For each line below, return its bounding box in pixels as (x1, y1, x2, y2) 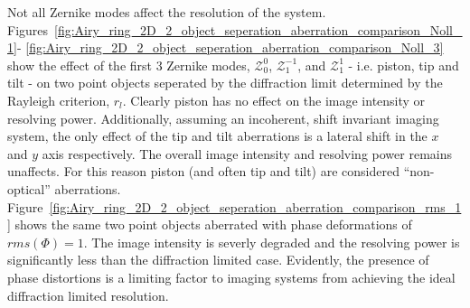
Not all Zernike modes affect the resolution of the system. (7, 3, 326, 21)
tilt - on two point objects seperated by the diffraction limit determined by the (7, 73, 443, 92)
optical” (7, 179, 51, 198)
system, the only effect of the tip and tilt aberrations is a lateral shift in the (7, 126, 428, 145)
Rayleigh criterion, (7, 90, 110, 109)
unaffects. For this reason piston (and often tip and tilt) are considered (7, 162, 399, 181)
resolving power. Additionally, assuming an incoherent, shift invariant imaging (7, 108, 439, 127)
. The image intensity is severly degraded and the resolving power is (83, 232, 460, 251)
